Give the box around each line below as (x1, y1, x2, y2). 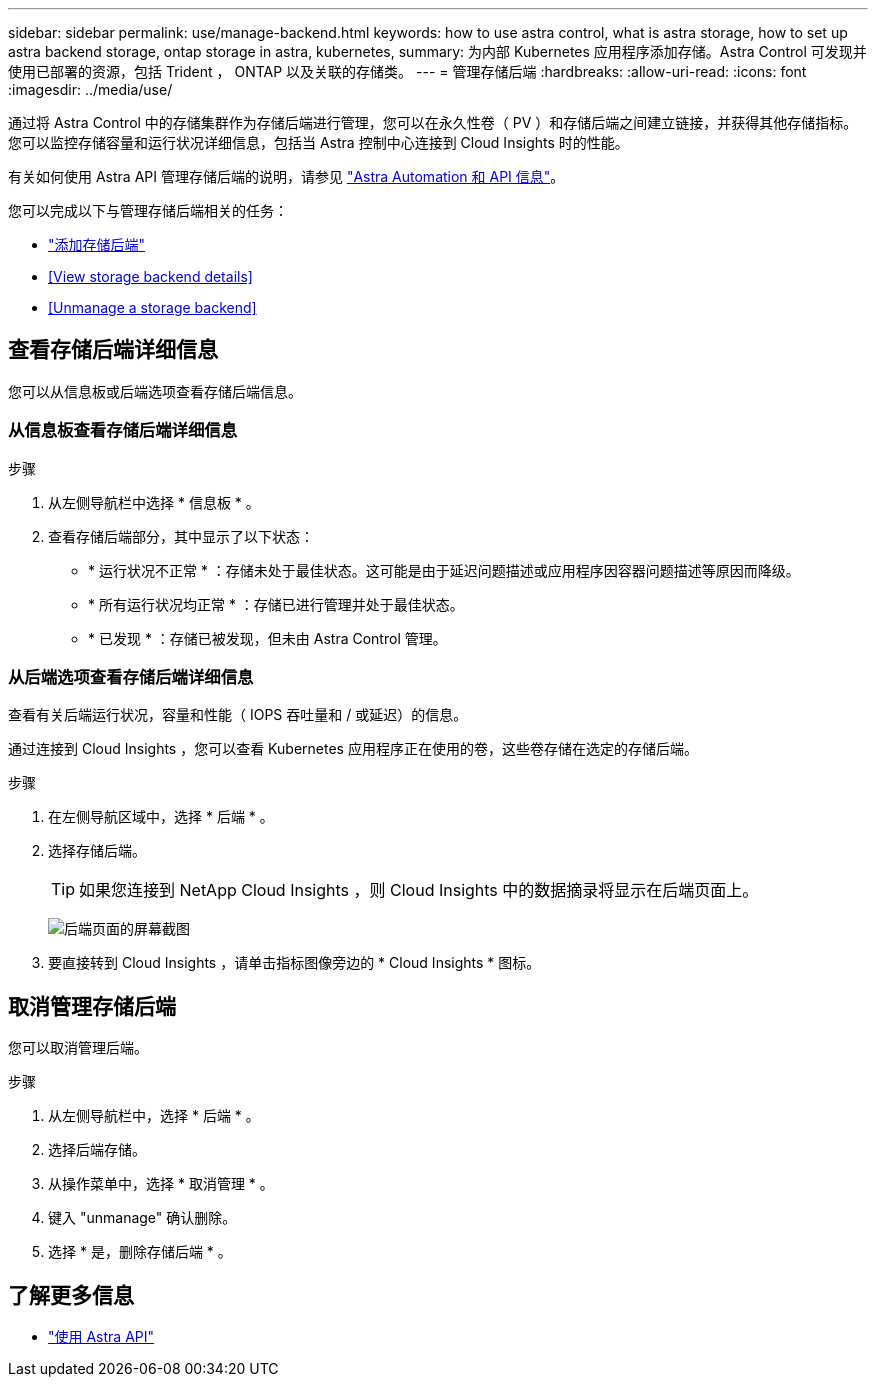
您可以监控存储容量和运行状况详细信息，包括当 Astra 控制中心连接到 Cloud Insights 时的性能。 (8, 134, 629, 151)
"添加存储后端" (48, 236, 146, 253)
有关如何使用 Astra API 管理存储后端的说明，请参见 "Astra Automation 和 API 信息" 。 (8, 168, 565, 185)
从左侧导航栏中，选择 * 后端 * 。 (48, 1107, 260, 1125)
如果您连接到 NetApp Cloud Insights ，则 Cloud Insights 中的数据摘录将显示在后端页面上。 (79, 880, 759, 901)
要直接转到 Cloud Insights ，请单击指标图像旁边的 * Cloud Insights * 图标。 (48, 954, 541, 972)
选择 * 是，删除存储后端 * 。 (48, 1243, 232, 1261)
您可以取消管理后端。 (8, 1039, 148, 1057)
